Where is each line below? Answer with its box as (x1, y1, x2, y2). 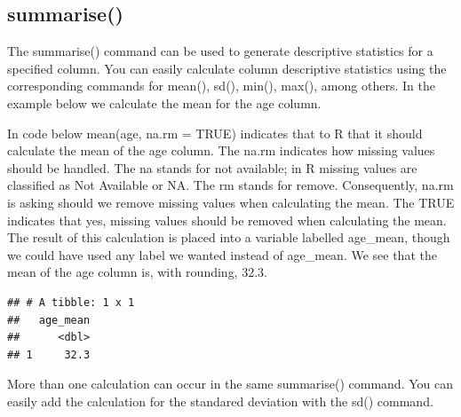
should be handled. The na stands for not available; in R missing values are (7, 158, 417, 177)
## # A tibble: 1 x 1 (7, 295, 135, 309)
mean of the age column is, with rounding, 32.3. (7, 263, 267, 281)
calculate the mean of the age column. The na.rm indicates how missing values (7, 141, 435, 160)
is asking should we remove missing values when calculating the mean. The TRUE (7, 193, 455, 211)
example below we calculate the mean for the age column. (7, 93, 322, 112)
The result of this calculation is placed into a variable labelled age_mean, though (7, 228, 450, 247)
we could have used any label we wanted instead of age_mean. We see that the (7, 245, 437, 264)
